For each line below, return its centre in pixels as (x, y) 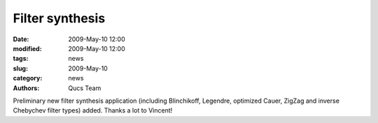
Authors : (26, 88)
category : (28, 78)
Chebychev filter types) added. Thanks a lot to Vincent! (93, 110)
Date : (21, 39)
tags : (21, 59)
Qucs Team (85, 88)
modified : (27, 48)
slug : (20, 68)
